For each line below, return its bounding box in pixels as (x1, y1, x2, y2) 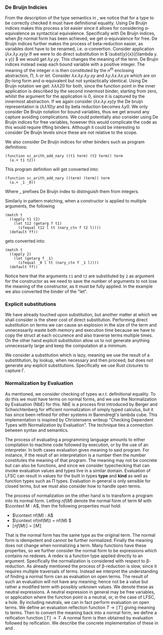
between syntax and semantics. (5, 427, 69, 433)
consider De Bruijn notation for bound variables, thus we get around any (5, 109, 150, 114)
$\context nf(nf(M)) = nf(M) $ (12, 517, 72, 523)
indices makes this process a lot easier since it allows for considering (5, 25, 144, 31)
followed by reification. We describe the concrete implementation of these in (5, 620, 159, 626)
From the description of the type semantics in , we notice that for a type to (5, 15, 154, 21)
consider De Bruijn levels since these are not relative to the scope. (5, 129, 138, 135)
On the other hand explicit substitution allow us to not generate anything (5, 338, 150, 344)
